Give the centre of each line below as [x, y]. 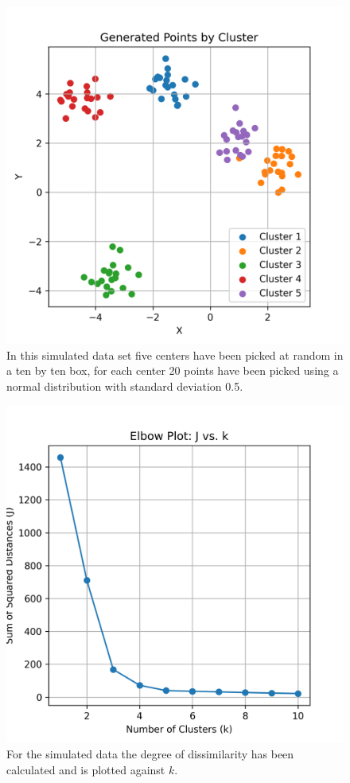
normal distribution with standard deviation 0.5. [125, 386]
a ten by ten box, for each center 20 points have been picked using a [173, 370]
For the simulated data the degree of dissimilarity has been [150, 753]
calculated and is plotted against [86, 769]
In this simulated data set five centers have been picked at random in [175, 354]
